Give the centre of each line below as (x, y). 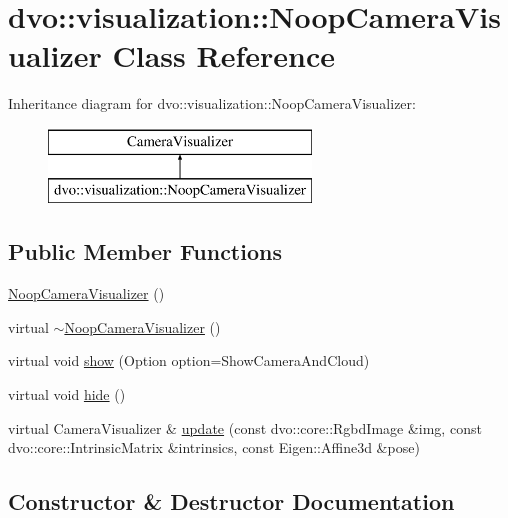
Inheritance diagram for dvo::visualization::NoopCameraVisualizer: (212, 103)
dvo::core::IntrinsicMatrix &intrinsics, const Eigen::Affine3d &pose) (214, 447)
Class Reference (223, 55)
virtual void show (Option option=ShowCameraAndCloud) (189, 360)
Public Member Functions (145, 251)
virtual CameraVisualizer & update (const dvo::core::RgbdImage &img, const (245, 427)
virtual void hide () (67, 394)
